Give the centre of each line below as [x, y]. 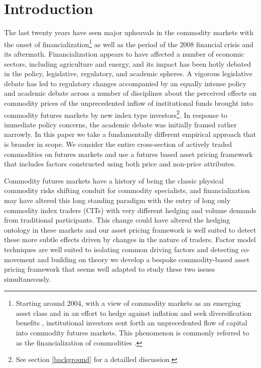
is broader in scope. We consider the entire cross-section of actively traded [118, 144]
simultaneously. [28, 279]
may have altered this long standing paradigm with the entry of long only [117, 200]
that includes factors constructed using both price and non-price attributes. [120, 164]
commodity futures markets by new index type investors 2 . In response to [116, 114]
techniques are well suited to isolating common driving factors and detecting [121, 249]
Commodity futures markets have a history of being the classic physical [114, 180]
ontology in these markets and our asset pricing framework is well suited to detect [130, 229]
